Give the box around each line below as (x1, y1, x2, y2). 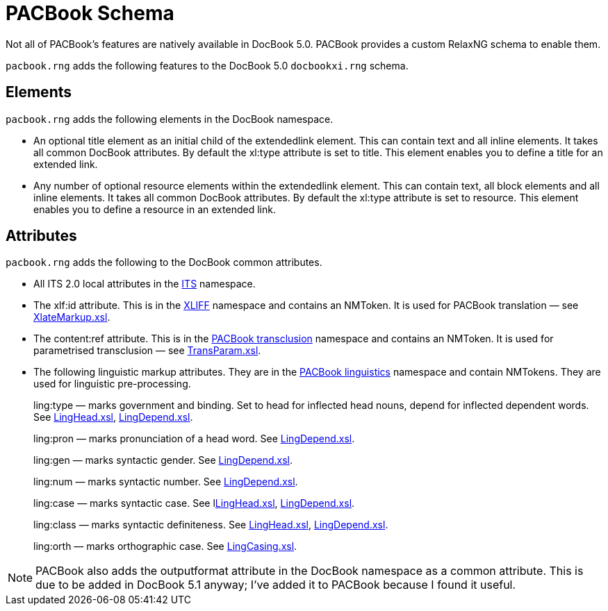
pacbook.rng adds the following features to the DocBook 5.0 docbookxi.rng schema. (6, 59, 409, 72)
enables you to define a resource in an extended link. (33, 203, 276, 215)
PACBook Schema (6, 1, 174, 25)
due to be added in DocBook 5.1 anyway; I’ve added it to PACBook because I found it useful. (35, 578, 516, 592)
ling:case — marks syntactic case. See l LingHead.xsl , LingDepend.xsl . (33, 497, 355, 510)
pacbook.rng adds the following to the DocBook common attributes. (6, 256, 322, 269)
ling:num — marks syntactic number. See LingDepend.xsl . (33, 476, 298, 488)
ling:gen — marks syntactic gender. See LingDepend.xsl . (33, 454, 293, 467)
